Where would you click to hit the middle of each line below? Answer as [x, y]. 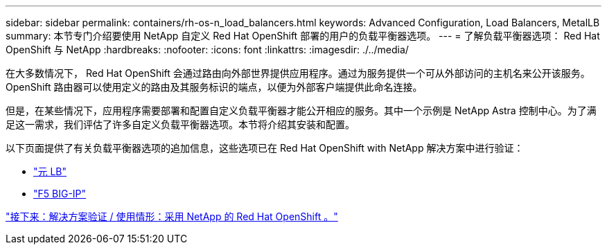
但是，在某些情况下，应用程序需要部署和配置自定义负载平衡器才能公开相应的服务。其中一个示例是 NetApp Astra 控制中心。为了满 [301, 110]
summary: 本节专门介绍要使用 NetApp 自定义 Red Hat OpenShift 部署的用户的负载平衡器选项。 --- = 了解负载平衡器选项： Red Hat [303, 36]
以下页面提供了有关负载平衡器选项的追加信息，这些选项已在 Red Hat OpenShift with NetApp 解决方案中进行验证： [265, 148]
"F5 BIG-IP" [60, 194]
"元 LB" [50, 171]
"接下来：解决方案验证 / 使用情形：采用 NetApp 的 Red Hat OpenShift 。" [172, 216]
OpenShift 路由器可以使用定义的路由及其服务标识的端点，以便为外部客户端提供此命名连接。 [214, 87]
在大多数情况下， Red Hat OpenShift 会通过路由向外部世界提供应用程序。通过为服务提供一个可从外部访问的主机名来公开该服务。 [298, 73]
